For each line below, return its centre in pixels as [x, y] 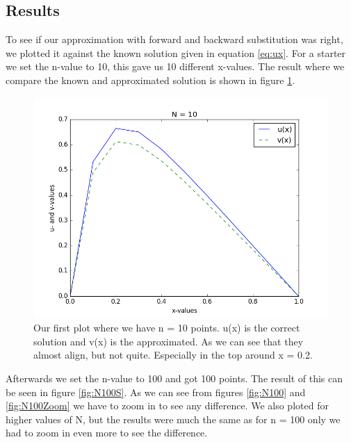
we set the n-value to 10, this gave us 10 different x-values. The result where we [175, 66]
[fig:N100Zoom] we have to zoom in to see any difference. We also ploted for [167, 406]
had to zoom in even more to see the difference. [107, 433]
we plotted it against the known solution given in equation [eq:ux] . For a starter [176, 52]
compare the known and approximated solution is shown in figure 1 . [150, 80]
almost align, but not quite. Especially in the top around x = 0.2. [173, 355]
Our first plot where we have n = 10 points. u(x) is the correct [167, 328]
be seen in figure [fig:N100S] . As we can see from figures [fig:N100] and [156, 392]
